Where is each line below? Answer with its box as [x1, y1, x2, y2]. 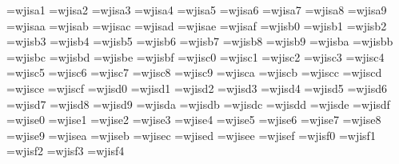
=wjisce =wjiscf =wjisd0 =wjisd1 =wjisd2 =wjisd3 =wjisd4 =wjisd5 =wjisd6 [6, 79, 387, 96]
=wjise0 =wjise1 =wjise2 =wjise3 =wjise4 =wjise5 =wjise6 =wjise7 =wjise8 [6, 111, 381, 128]
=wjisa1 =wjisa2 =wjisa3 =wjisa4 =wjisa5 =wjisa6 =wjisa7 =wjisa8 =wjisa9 [6, 2, 387, 18]
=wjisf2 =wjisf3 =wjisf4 [6, 142, 125, 159]
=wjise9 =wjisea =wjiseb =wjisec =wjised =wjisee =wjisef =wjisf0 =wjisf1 [6, 126, 376, 143]
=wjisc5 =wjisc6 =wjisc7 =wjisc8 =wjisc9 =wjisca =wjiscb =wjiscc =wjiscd [6, 64, 382, 81]
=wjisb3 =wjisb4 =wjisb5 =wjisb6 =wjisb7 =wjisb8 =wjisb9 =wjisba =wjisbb [6, 33, 393, 50]
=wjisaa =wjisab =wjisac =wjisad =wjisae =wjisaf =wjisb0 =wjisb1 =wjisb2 [6, 17, 387, 34]
